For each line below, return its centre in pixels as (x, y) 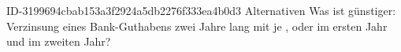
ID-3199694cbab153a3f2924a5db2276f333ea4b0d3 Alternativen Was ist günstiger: (201, 10)
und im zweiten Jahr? (59, 41)
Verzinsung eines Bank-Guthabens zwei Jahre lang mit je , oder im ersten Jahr (197, 26)
